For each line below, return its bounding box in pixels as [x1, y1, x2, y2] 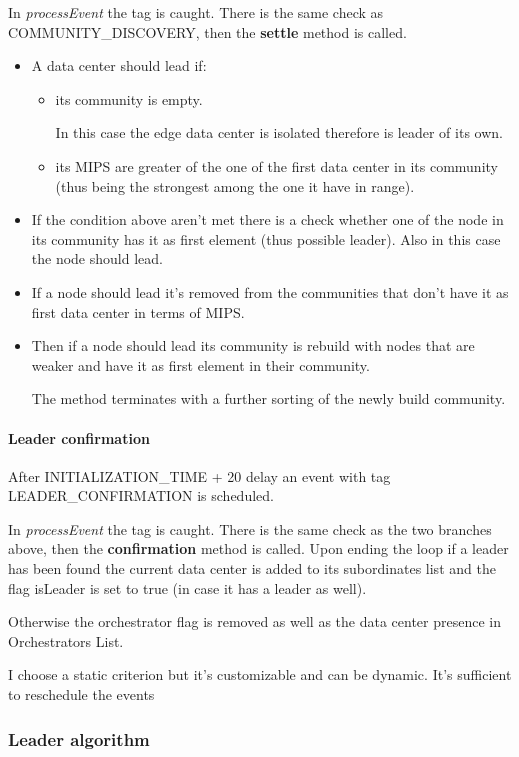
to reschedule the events [8, 684, 155, 705]
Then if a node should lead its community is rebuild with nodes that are [31, 335, 475, 356]
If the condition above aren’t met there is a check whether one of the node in [31, 209, 504, 230]
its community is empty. [55, 88, 203, 109]
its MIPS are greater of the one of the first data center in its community [55, 155, 498, 176]
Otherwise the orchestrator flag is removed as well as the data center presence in [8, 611, 501, 632]
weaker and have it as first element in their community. [31, 354, 370, 375]
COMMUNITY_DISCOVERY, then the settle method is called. [8, 21, 407, 42]
